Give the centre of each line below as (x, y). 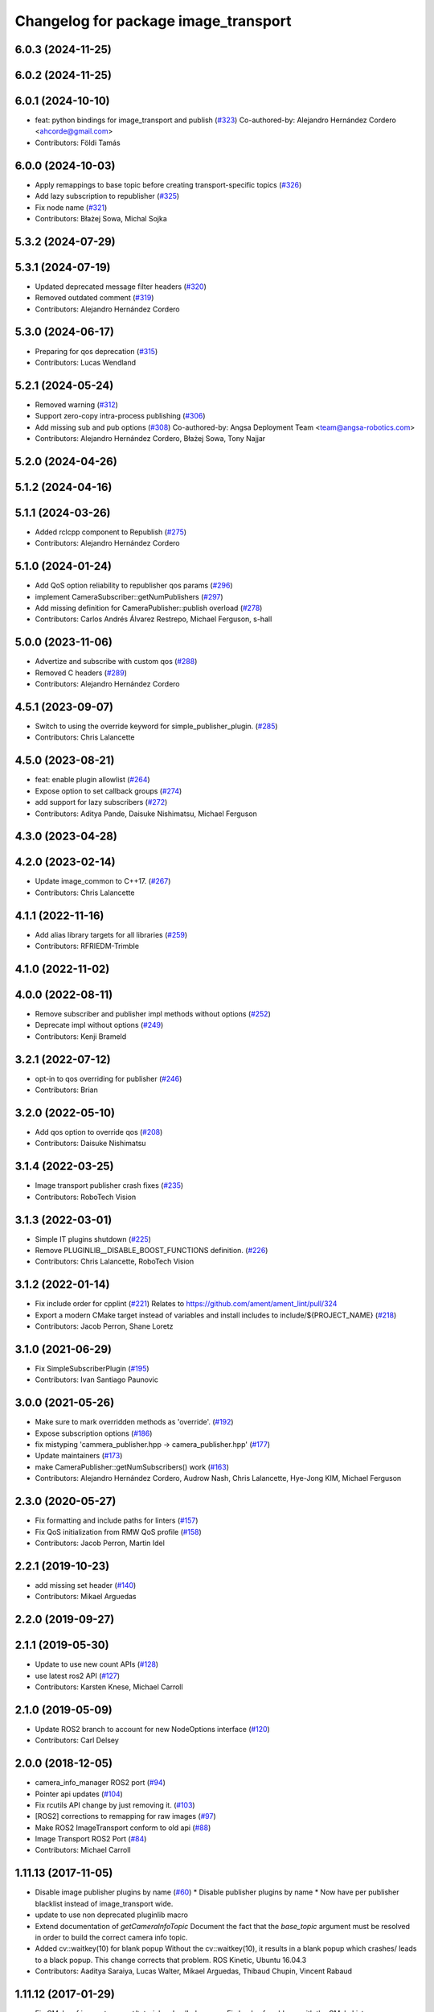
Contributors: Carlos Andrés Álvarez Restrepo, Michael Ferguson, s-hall (154, 619)
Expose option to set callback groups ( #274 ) (108, 791)
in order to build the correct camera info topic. (111, 1937)
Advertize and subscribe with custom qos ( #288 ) (116, 662)
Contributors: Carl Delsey (77, 1740)
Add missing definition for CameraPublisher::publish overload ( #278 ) (149, 608)
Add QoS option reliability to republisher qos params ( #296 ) (134, 585)
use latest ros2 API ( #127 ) (78, 1676)
